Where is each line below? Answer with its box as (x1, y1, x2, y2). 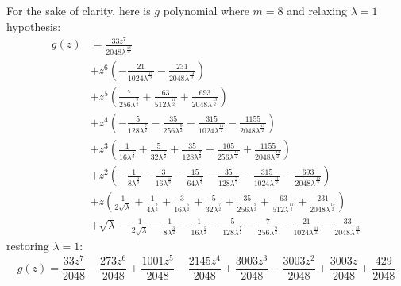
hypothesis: (6, 17, 61, 34)
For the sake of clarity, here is (6, 2, 151, 18)
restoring (6, 238, 49, 254)
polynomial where (163, 2, 249, 18)
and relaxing (287, 2, 348, 18)
